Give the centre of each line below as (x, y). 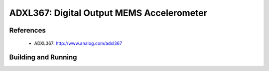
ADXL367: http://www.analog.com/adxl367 (78, 43)
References (27, 30)
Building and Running (43, 57)
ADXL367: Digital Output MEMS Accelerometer (108, 13)
